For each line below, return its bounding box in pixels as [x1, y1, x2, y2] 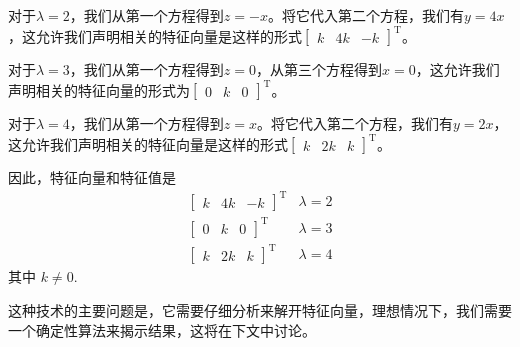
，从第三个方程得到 [256, 59, 382, 80]
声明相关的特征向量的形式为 [8, 79, 190, 100]
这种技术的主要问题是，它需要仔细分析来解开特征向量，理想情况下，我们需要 [8, 300, 512, 321]
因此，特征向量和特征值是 [8, 167, 176, 188]
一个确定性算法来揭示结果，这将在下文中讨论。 [8, 319, 316, 340]
